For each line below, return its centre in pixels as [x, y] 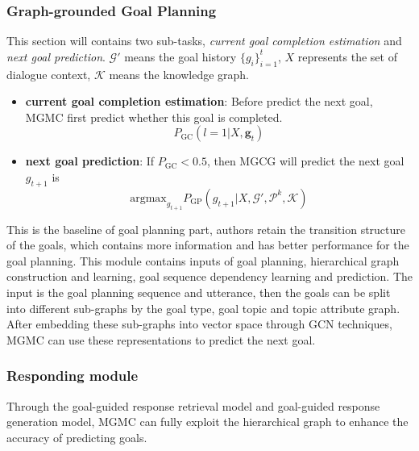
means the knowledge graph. [179, 74]
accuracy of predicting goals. [77, 437]
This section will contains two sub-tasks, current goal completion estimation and [204, 41]
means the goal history [180, 56]
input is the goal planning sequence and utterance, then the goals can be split [199, 292]
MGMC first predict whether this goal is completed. [154, 117]
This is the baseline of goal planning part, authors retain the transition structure [206, 229]
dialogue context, [49, 74]
